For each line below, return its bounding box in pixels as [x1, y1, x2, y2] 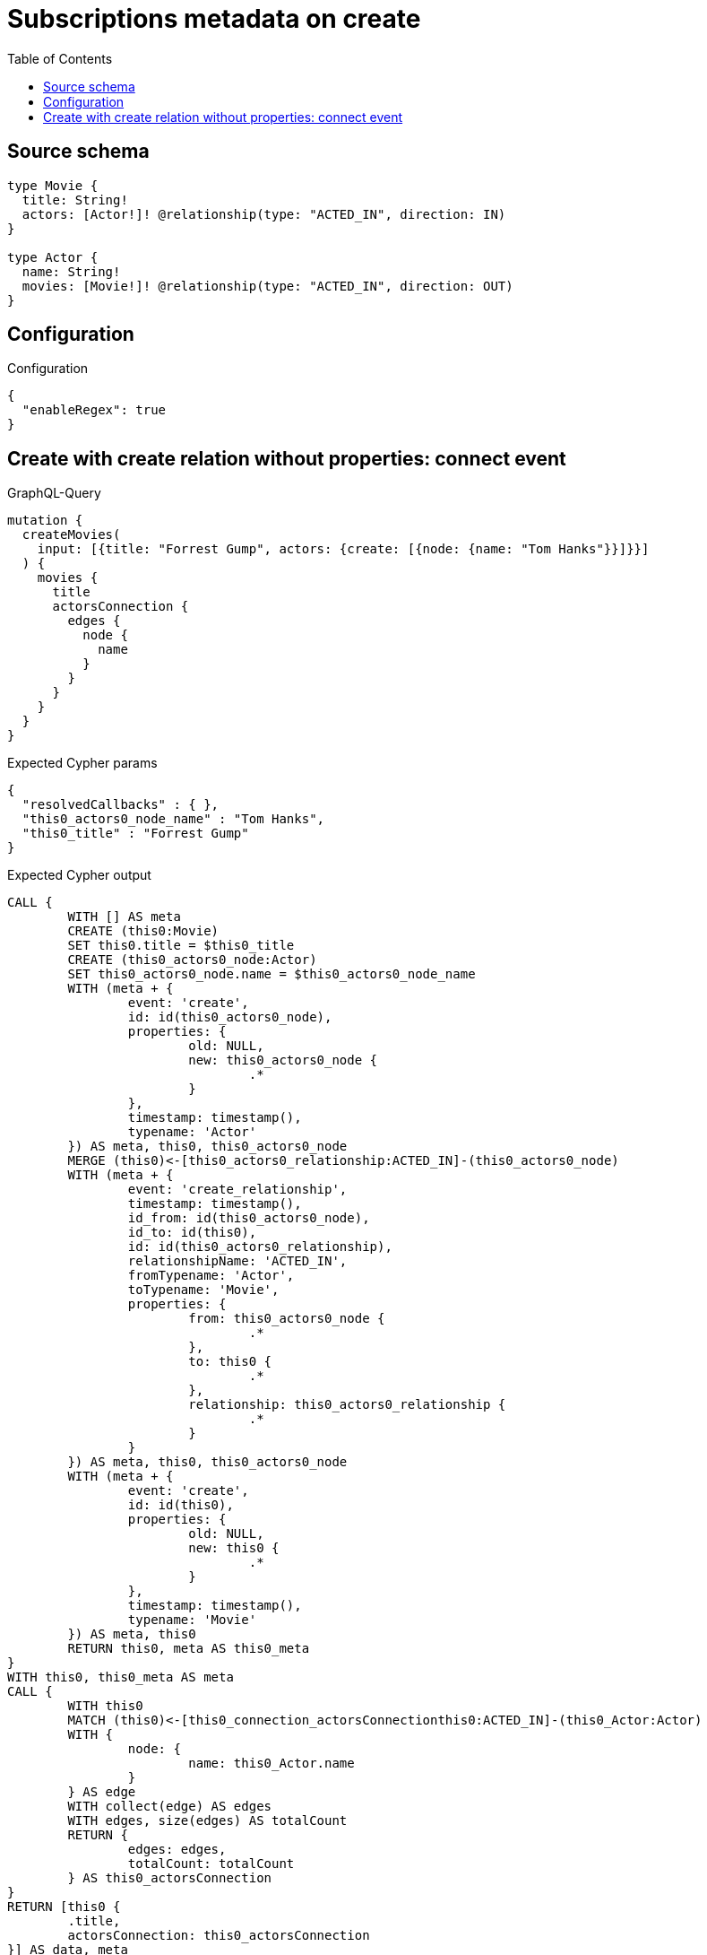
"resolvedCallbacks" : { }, [22, 797, 220, 812]
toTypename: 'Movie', [127, 1282, 280, 1298]
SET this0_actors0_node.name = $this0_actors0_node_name [67, 967, 476, 982]
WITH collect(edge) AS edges [67, 1799, 272, 1814]
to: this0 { [188, 1354, 272, 1369]
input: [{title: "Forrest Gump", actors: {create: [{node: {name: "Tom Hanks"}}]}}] [37, 542, 650, 557]
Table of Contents [7, 50, 113, 66]
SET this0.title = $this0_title [67, 938, 295, 953]
